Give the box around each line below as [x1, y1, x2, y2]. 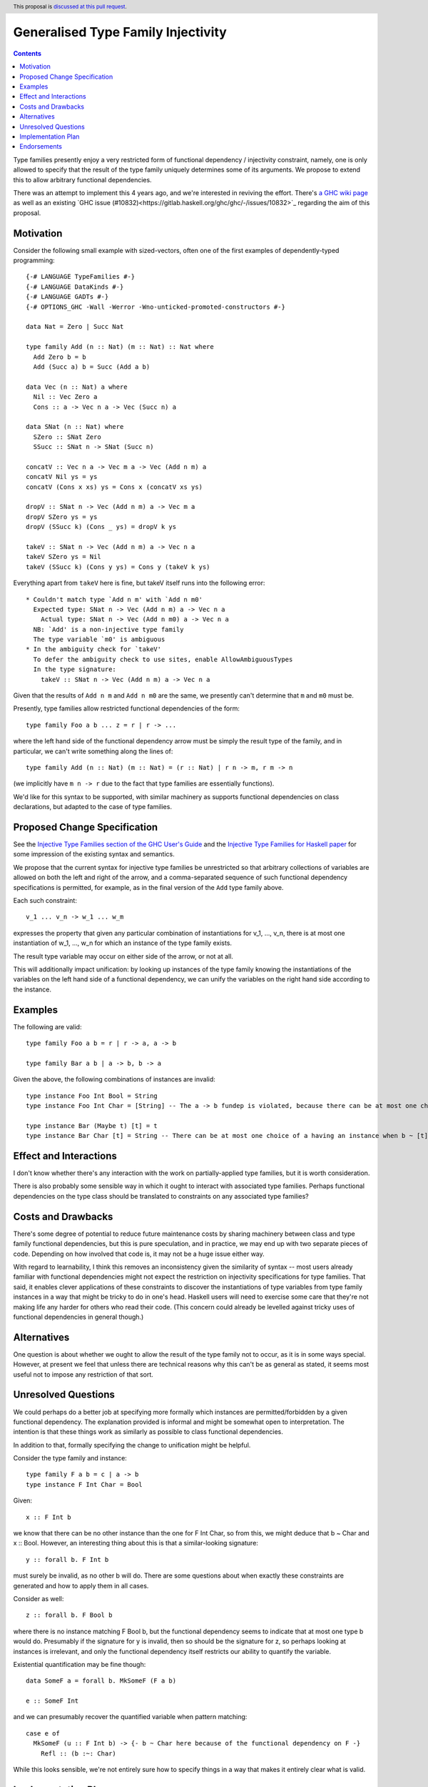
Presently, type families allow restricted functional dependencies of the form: [13, 704, 240, 713]
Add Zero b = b [33, 352, 86, 361]
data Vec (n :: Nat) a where [26, 382, 128, 391]
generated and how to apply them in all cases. [13, 1581, 149, 1590]
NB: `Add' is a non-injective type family [33, 625, 185, 633]
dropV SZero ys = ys [26, 513, 98, 521]
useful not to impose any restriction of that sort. [13, 1370, 153, 1379]
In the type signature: [33, 665, 117, 673]
